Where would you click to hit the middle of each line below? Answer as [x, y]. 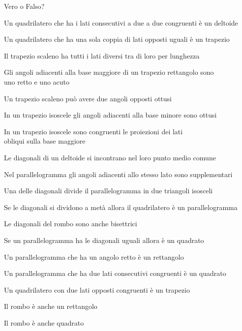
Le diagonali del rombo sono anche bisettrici [71, 224]
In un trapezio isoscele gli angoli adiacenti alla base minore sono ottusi [110, 115]
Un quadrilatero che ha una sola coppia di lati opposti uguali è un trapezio [117, 39]
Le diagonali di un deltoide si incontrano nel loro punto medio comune [110, 157]
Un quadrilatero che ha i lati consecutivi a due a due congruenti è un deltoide [121, 22]
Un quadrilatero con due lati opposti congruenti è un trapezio [97, 289]
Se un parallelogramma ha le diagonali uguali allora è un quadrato [104, 240]
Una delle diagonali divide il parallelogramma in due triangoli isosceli [108, 191]
